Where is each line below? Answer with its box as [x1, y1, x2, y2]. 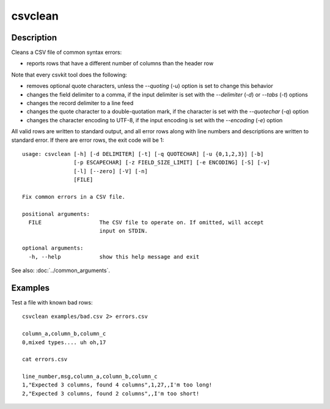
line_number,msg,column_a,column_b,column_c [22, 373, 158, 380]
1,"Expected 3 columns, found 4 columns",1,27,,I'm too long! [22, 381, 213, 388]
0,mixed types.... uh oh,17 [22, 339, 106, 345]
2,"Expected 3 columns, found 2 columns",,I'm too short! [22, 390, 200, 397]
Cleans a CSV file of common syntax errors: [11, 49, 122, 56]
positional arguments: [22, 210, 90, 217]
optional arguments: [22, 245, 84, 252]
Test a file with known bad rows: [11, 298, 93, 306]
